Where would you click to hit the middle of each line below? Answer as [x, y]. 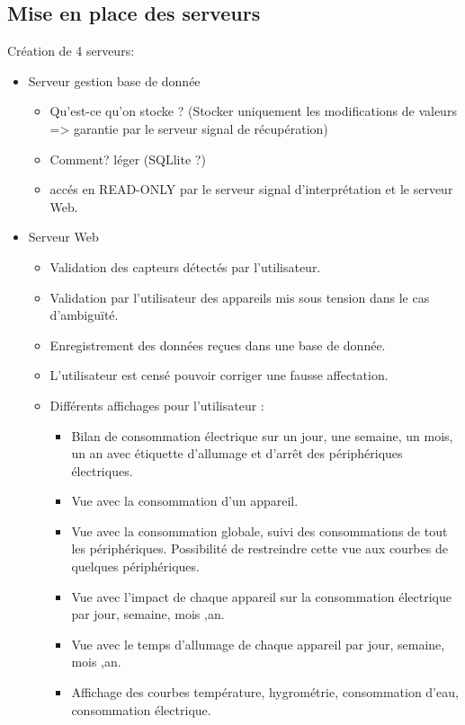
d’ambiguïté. [84, 315]
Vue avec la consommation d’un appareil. [185, 501]
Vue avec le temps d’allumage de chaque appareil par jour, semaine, [258, 644]
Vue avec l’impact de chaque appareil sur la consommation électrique [261, 596]
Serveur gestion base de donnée [114, 80]
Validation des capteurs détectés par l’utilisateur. [185, 266]
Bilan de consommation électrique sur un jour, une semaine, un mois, [262, 435]
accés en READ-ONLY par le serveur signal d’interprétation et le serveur [251, 189]
